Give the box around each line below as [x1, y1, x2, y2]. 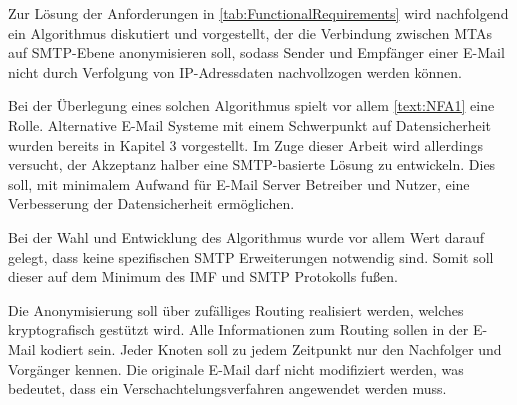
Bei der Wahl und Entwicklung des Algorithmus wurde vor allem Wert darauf [8, 226, 485, 247]
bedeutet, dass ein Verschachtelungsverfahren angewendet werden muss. [8, 378, 447, 399]
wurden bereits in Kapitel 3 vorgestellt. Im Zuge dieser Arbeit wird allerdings [8, 134, 484, 155]
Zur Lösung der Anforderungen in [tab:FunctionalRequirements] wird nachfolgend [8, 3, 509, 23]
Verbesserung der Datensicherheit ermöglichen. [8, 193, 295, 214]
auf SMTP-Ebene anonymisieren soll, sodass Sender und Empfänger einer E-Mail [8, 42, 505, 63]
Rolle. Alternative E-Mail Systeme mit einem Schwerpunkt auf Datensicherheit [8, 114, 492, 135]
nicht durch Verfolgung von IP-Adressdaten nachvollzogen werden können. [8, 61, 462, 82]
